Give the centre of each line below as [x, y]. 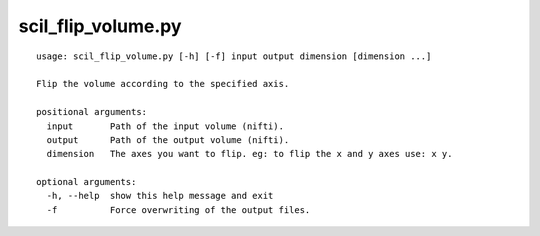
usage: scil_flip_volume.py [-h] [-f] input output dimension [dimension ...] [234, 56]
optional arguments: [86, 182]
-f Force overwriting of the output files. [178, 209]
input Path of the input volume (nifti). [165, 126]
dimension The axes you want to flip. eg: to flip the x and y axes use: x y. [249, 154]
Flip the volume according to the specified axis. [163, 84]
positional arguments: [92, 112]
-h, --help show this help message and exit [160, 196]
